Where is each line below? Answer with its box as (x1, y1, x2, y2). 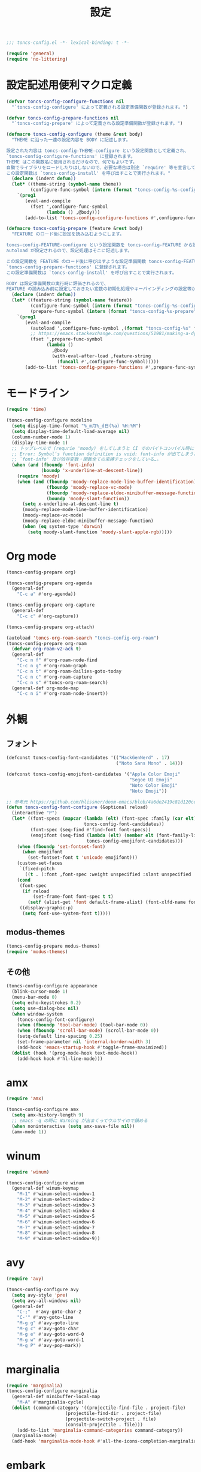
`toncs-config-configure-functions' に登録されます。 (6, 153, 136, 159)
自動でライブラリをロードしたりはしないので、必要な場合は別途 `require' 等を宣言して (6, 165, 196, 171)
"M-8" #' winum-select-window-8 (17, 1230, 95, 1236)
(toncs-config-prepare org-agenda (6, 580, 93, 586)
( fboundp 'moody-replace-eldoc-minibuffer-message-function (46, 490, 199, 496)
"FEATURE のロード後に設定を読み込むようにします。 (11, 231, 124, 237)
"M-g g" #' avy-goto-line (17, 1320, 79, 1326)
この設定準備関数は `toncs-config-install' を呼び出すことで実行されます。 (6, 270, 177, 276)
